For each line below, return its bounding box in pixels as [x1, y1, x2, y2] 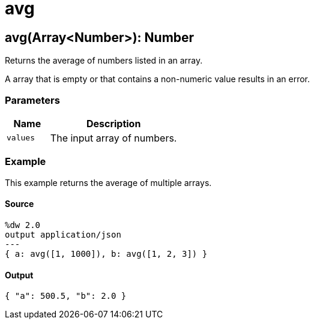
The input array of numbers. [50, 131, 177, 144]
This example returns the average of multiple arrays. [5, 177, 212, 188]
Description [86, 117, 141, 130]
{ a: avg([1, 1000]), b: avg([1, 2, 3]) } [5, 248, 208, 259]
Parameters [5, 94, 60, 106]
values [7, 133, 35, 143]
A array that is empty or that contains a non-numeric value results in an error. [5, 74, 310, 85]
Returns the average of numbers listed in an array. [5, 55, 203, 66]
